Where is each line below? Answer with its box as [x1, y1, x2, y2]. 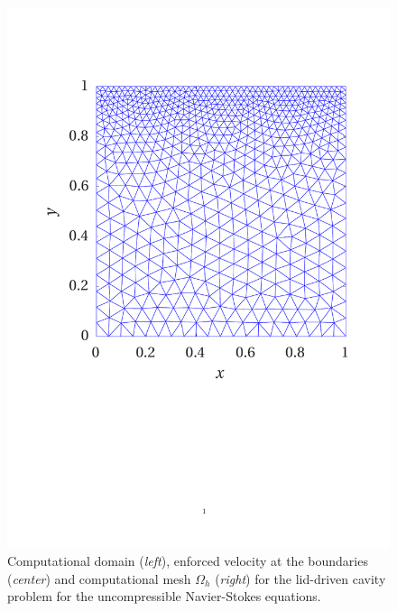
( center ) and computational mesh [7, 569, 191, 588]
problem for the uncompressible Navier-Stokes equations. [7, 587, 321, 606]
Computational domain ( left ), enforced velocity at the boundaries [7, 551, 368, 570]
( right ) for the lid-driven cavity [215, 569, 386, 588]
